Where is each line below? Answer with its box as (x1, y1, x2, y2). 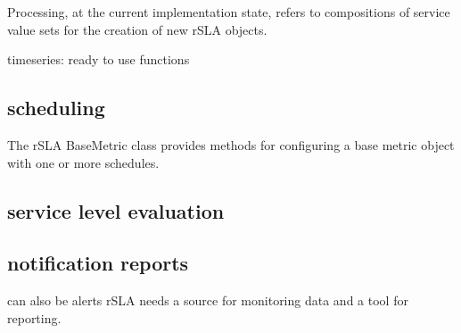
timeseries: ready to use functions (7, 50, 190, 69)
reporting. (7, 308, 62, 327)
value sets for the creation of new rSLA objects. (7, 20, 268, 38)
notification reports (7, 249, 189, 277)
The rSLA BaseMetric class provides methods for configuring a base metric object (7, 135, 455, 154)
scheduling (7, 94, 105, 121)
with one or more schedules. (7, 153, 160, 171)
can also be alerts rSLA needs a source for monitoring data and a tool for (7, 291, 408, 310)
